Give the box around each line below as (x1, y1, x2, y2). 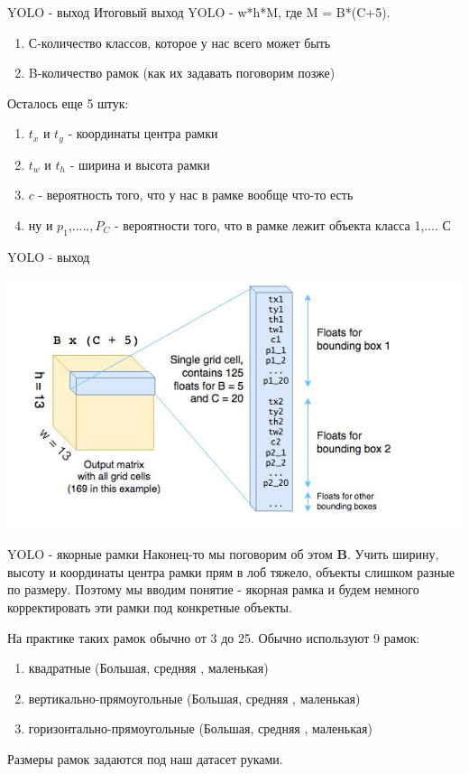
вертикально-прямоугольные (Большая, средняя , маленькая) (28, 688, 361, 707)
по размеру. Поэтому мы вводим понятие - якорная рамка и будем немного (7, 580, 419, 599)
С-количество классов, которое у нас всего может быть (28, 33, 331, 51)
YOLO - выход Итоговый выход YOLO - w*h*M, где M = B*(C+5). (7, 3, 391, 21)
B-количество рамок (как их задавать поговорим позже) (28, 63, 336, 82)
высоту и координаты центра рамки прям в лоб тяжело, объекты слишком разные (7, 562, 455, 581)
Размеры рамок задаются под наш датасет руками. (7, 749, 283, 768)
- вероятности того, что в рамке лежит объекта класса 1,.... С (114, 216, 451, 235)
